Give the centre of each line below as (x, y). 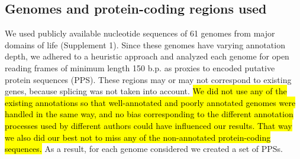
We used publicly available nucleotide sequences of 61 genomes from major (140, 33)
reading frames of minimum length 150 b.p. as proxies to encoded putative (140, 67)
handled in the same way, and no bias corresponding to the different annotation (149, 114)
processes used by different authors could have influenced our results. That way (149, 125)
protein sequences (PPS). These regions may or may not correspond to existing (148, 79)
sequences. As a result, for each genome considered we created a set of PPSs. (144, 149)
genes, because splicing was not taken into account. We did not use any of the (146, 91)
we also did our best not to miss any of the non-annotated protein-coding (138, 137)
